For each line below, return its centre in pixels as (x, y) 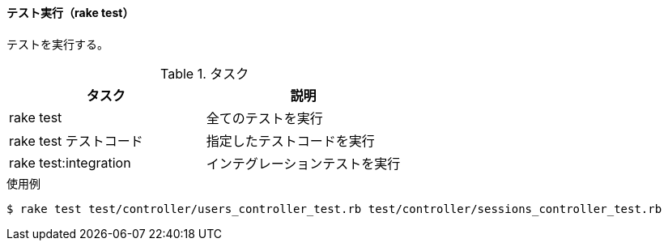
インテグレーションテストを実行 (303, 163)
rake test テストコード (76, 141)
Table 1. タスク (205, 73)
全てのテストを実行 (264, 118)
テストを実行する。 (57, 44)
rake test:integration (70, 162)
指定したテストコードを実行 (290, 141)
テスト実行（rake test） (70, 13)
